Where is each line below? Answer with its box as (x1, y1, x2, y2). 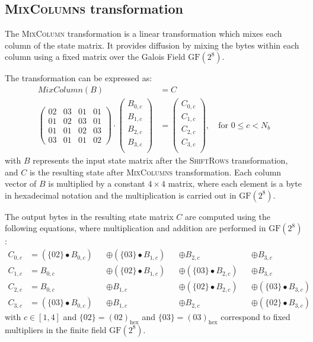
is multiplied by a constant (48, 177, 145, 190)
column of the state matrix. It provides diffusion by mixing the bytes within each (5, 39, 299, 51)
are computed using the (184, 210, 270, 222)
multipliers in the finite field (5, 323, 107, 335)
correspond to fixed (221, 311, 290, 323)
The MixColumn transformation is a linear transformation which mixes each (5, 27, 282, 40)
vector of (5, 177, 37, 190)
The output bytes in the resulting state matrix (5, 210, 174, 222)
